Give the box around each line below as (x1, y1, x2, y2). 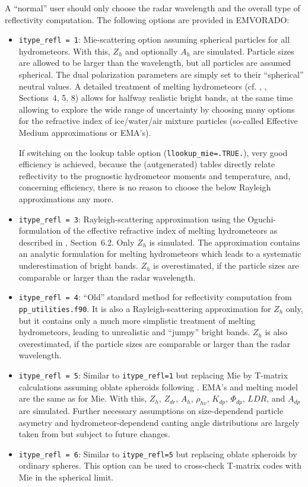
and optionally (125, 44, 178, 57)
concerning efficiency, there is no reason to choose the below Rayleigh (18, 181, 271, 193)
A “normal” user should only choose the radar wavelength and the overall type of (5, 2, 300, 14)
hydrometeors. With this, (18, 44, 110, 57)
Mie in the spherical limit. (18, 471, 113, 483)
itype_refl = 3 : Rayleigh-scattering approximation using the (18, 212, 245, 225)
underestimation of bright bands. (18, 259, 138, 272)
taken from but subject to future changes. (18, 428, 170, 440)
